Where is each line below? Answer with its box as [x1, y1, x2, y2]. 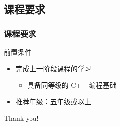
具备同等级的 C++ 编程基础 [27, 80, 117, 90]
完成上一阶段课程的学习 [15, 63, 91, 73]
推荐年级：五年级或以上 [15, 96, 91, 106]
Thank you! [4, 113, 39, 123]
